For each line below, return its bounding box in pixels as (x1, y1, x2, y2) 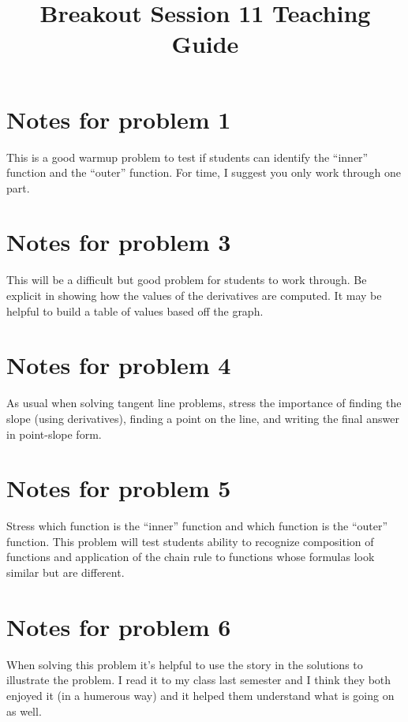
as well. (6, 702, 42, 719)
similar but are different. (6, 564, 125, 580)
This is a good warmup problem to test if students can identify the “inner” (6, 148, 369, 165)
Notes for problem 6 (6, 610, 231, 642)
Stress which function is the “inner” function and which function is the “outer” (6, 518, 388, 534)
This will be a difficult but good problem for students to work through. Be (6, 271, 367, 288)
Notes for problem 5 (6, 472, 231, 504)
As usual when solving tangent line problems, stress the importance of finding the (6, 395, 402, 411)
